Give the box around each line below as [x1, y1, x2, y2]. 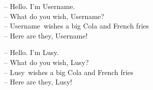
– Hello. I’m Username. [4, 1, 75, 11]
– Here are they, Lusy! [4, 76, 72, 87]
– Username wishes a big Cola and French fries [4, 20, 149, 31]
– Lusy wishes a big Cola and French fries [4, 66, 133, 77]
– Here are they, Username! [4, 30, 88, 40]
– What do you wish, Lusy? [4, 56, 89, 67]
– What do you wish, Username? [4, 10, 104, 21]
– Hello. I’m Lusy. [4, 47, 59, 57]
